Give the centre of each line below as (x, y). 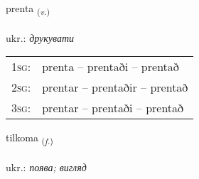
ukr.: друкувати (40, 37)
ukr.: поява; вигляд (46, 167)
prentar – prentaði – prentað (113, 108)
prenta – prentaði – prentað (111, 67)
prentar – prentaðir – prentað (115, 87)
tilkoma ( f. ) (29, 139)
